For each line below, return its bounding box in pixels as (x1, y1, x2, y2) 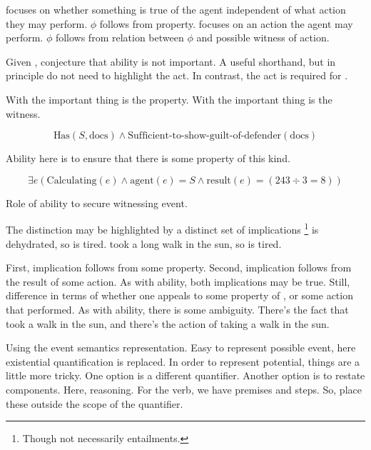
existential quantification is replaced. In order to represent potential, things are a (6, 354, 360, 369)
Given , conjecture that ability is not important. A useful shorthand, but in (6, 54, 336, 69)
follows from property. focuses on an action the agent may (99, 16, 353, 31)
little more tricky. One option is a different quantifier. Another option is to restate (6, 368, 365, 383)
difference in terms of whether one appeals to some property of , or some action (6, 288, 353, 303)
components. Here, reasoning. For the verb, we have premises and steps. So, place (6, 381, 362, 396)
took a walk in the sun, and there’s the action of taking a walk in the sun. (6, 316, 330, 331)
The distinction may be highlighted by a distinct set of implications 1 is (6, 220, 319, 236)
